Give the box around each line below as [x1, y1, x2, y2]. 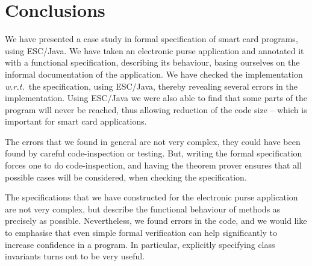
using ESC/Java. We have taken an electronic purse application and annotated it [5, 44, 304, 57]
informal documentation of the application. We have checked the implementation [5, 67, 303, 80]
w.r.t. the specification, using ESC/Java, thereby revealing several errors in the [5, 79, 298, 92]
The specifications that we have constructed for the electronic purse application [5, 191, 298, 203]
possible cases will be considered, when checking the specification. [5, 170, 247, 183]
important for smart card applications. [5, 115, 147, 128]
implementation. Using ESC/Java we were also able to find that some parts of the [5, 91, 308, 104]
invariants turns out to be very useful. [5, 250, 145, 262]
